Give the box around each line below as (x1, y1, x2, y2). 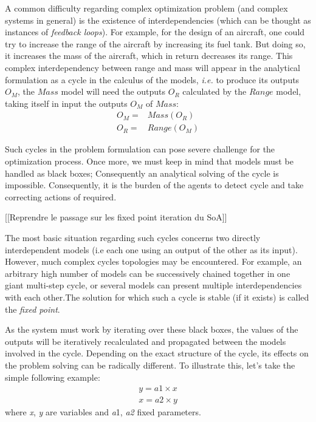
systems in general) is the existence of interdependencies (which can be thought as (5, 13, 311, 26)
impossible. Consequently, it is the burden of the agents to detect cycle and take (5, 179, 304, 191)
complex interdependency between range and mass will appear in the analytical (5, 61, 300, 73)
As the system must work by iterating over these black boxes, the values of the (5, 323, 298, 336)
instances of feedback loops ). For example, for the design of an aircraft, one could (5, 26, 305, 38)
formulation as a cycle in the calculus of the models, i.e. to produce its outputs (5, 73, 300, 86)
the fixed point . (5, 302, 60, 315)
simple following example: (5, 370, 100, 383)
